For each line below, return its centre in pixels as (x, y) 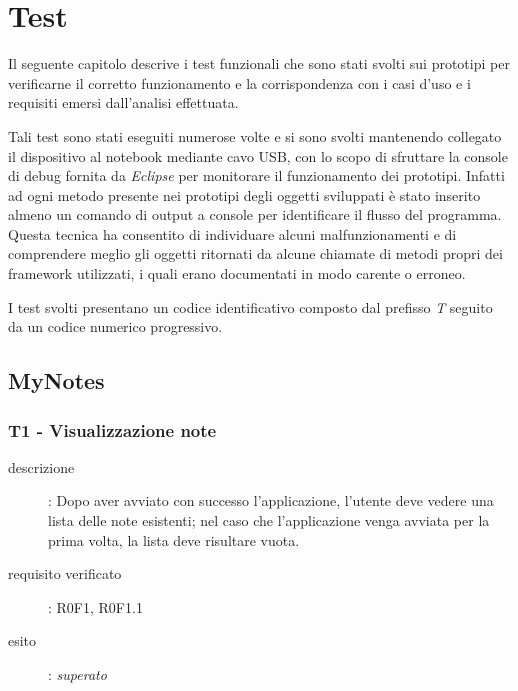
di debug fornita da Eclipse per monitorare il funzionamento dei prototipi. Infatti (256, 175)
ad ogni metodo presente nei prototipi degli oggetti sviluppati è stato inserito (244, 194)
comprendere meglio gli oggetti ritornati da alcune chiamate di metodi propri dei (255, 253)
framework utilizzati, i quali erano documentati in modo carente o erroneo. (237, 273)
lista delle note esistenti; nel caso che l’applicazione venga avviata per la (269, 520)
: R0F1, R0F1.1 (95, 606)
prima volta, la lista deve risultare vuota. (174, 539)
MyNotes (56, 380)
